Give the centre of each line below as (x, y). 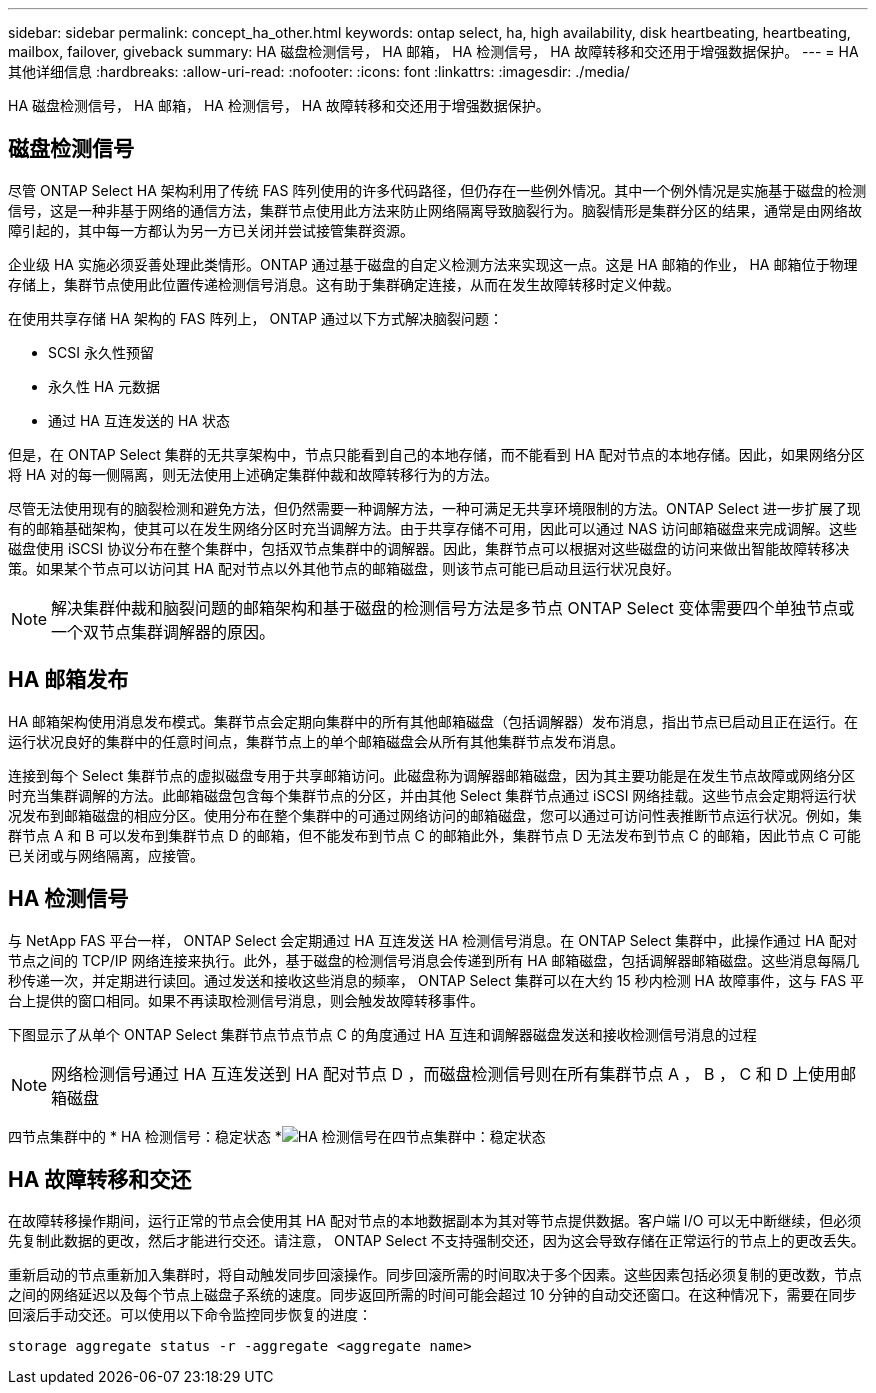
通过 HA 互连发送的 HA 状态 (139, 420)
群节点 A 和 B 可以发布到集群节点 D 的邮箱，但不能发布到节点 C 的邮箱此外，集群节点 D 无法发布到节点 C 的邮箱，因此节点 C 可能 (434, 835)
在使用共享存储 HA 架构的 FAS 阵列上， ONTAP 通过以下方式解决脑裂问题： (256, 318)
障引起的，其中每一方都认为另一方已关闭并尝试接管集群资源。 (211, 230)
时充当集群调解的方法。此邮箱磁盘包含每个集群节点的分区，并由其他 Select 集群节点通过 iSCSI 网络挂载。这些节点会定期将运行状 (432, 795)
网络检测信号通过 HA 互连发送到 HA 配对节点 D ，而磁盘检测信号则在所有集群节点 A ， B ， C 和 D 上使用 (446, 1073)
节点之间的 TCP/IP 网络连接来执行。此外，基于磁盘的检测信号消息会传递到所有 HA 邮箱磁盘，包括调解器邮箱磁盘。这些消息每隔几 (434, 960)
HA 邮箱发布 (68, 680)
